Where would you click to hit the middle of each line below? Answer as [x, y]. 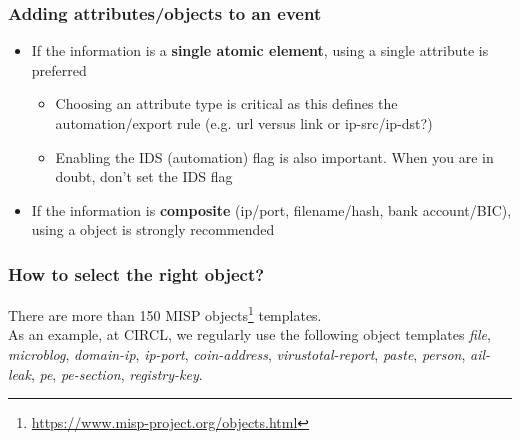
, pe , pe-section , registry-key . [116, 373]
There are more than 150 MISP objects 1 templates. [165, 313]
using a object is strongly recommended [153, 229]
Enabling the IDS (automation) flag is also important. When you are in [274, 156]
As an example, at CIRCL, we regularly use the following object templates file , [249, 334]
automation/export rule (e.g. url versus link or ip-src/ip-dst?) [244, 123]
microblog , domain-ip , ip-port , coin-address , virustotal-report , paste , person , [237, 354]
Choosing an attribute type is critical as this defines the [226, 103]
